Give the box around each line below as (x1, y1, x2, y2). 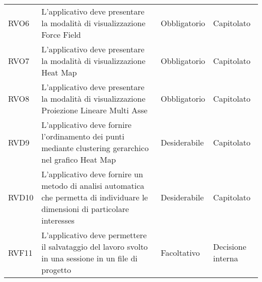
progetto (41, 264, 71, 275)
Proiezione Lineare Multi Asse (41, 104, 148, 116)
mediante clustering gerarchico (41, 142, 149, 154)
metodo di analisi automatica (41, 180, 145, 191)
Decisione (213, 241, 246, 252)
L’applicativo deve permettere (41, 229, 147, 241)
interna (213, 252, 238, 264)
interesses (41, 215, 75, 226)
